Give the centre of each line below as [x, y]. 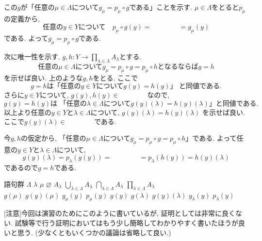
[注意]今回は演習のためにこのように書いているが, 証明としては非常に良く [120, 213]
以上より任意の [28, 112]
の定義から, [22, 18]
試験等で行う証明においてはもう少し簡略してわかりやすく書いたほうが [127, 222]
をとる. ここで [115, 77]
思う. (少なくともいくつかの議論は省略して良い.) [94, 232]
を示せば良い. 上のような [43, 77]
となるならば [178, 67]
